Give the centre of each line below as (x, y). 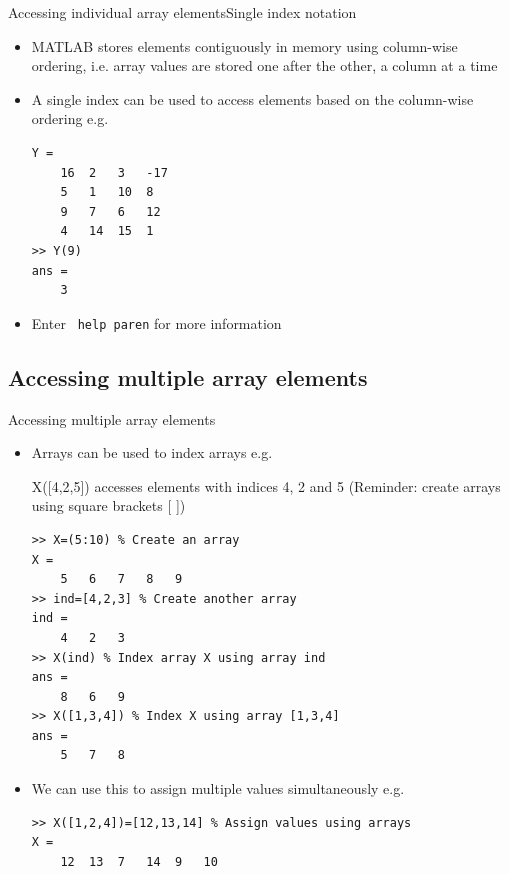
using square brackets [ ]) (108, 505)
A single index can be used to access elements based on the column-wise (252, 98)
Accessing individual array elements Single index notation (182, 12)
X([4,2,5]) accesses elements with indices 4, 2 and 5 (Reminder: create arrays (266, 485)
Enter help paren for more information (156, 322)
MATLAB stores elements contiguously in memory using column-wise (244, 45)
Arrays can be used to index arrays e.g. (152, 452)
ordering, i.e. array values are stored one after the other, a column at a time (264, 65)
